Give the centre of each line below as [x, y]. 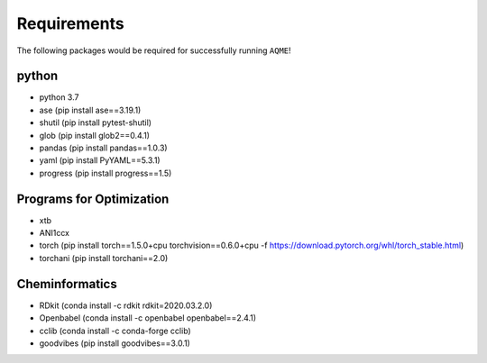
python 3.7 [59, 97]
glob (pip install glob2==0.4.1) [95, 135]
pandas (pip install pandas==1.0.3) [103, 148]
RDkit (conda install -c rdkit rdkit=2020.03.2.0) [126, 305]
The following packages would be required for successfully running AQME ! [154, 50]
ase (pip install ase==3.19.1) [90, 110]
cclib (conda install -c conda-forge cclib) [115, 331]
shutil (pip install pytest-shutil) [96, 123]
